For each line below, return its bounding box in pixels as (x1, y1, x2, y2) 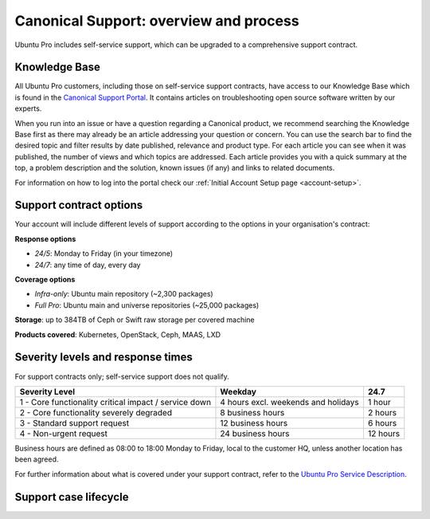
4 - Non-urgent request (19, 427, 107, 438)
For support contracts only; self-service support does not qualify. (14, 372, 230, 381)
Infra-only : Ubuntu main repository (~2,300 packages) (34, 289, 214, 299)
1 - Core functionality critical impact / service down (19, 396, 211, 407)
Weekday (220, 386, 256, 397)
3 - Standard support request (19, 417, 130, 428)
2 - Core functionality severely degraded (19, 407, 173, 418)
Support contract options (14, 199, 143, 212)
